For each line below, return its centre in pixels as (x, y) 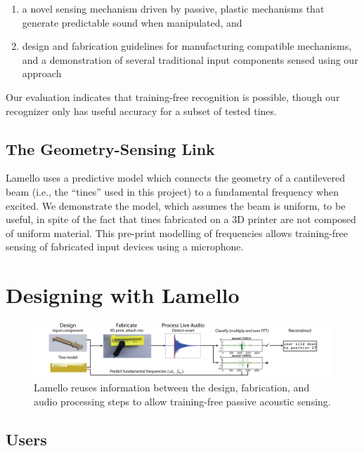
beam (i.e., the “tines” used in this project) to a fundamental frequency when (172, 191)
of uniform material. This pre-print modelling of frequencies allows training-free (177, 233)
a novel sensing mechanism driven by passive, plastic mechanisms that (173, 8)
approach (42, 73)
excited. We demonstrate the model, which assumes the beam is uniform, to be (176, 205)
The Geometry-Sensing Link (110, 148)
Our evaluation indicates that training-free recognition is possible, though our (173, 96)
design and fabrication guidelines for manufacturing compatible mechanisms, (187, 46)
